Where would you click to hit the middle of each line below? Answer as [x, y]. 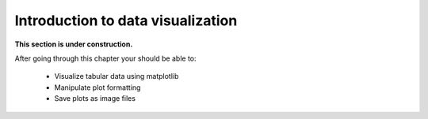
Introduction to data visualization [126, 20]
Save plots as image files [95, 99]
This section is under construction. [74, 44]
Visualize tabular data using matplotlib [117, 76]
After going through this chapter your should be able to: [105, 58]
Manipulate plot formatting [97, 87]
